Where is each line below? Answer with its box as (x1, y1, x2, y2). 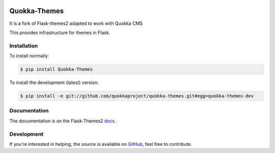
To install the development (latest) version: (9, 79, 99, 86)
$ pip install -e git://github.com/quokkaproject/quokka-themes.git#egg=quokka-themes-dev (20, 93, 254, 99)
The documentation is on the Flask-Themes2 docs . (9, 117, 117, 124)
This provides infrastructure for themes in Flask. (9, 29, 111, 36)
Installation (9, 42, 38, 49)
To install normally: (9, 53, 49, 59)
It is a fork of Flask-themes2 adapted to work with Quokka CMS (9, 20, 143, 26)
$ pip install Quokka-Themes (20, 67, 93, 72)
